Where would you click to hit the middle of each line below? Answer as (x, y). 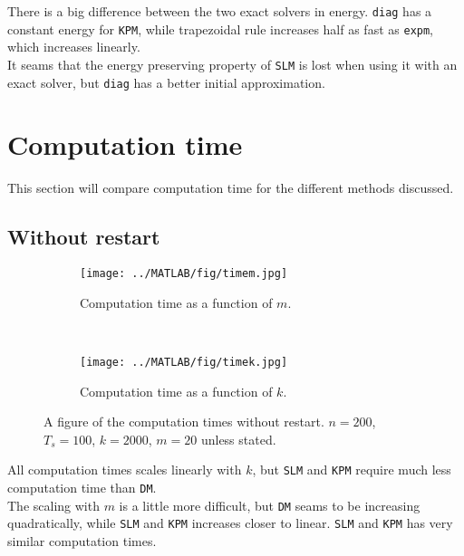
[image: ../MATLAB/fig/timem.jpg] (184, 274)
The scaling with (53, 505)
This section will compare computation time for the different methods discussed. (231, 188)
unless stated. (238, 439)
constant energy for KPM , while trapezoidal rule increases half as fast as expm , (221, 29)
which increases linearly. (74, 47)
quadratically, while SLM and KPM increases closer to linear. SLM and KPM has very (230, 523)
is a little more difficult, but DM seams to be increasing (270, 505)
